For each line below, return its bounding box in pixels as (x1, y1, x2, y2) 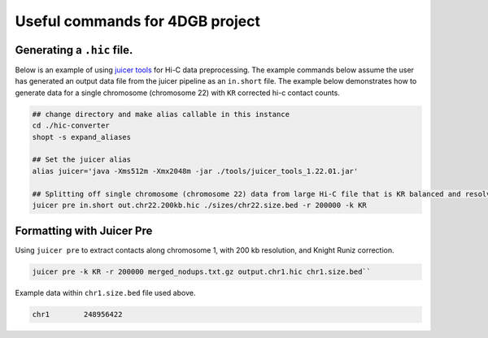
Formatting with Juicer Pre (15, 224, 153, 238)
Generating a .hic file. (15, 43, 133, 57)
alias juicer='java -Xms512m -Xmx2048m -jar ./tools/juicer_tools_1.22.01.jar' (32, 167, 359, 175)
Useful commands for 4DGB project (15, 12, 260, 30)
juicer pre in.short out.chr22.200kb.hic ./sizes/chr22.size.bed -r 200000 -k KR (32, 200, 368, 210)
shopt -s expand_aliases (32, 132, 132, 141)
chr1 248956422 (32, 310, 123, 319)
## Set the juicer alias (32, 155, 132, 164)
